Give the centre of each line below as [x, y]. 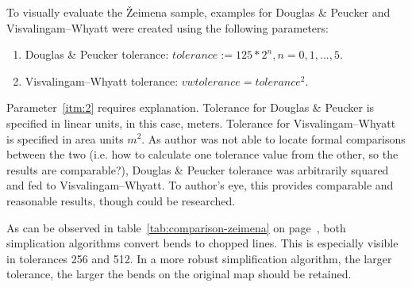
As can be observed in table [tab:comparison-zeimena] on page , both [176, 227]
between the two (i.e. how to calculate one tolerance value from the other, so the [202, 154]
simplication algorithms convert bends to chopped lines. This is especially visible [202, 243]
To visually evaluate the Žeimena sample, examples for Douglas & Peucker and [198, 12]
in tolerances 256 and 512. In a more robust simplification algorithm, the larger [199, 258]
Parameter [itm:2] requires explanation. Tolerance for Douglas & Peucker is [191, 107]
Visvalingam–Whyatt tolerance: [102, 80]
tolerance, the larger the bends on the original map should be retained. [179, 274]
